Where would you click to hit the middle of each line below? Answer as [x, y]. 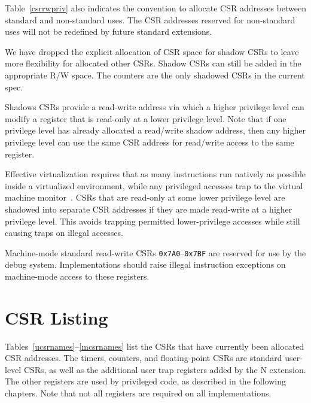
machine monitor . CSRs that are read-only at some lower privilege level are [145, 197]
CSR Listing [57, 317]
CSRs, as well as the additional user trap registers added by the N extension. [165, 369]
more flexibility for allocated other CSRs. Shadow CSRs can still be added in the [153, 63]
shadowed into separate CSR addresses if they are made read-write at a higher [149, 209]
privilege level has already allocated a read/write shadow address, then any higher [155, 130]
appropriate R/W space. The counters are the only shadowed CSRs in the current [155, 75]
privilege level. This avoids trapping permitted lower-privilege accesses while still [153, 221]
